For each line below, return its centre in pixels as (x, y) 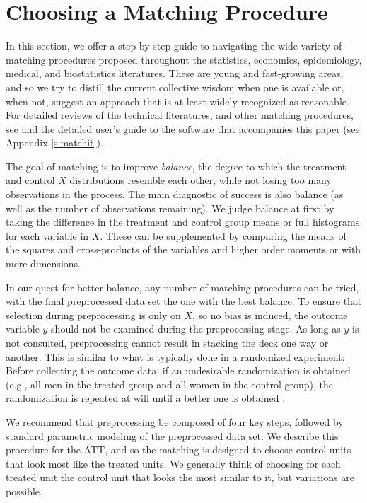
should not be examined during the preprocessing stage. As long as (196, 329)
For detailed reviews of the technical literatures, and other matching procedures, (180, 115)
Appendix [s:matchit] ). (54, 143)
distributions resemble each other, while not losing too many (200, 180)
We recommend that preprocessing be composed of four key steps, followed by (175, 421)
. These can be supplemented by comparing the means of (223, 235)
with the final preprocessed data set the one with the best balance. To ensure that (184, 301)
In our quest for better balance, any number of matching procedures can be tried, (182, 287)
